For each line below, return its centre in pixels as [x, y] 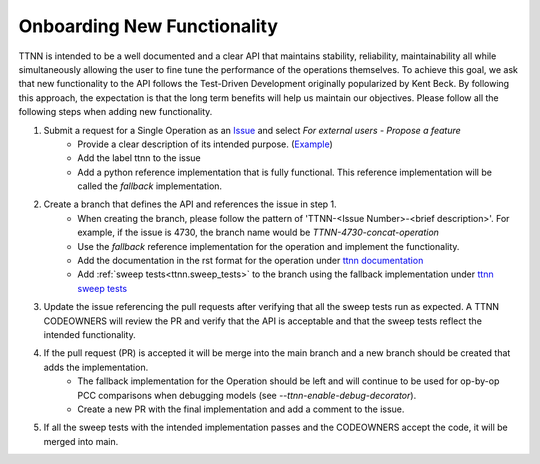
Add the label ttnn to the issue [139, 158]
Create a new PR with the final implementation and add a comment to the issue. [241, 409]
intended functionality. [89, 334]
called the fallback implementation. [150, 186]
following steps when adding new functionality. [115, 112]
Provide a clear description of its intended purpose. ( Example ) [205, 144]
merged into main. [81, 441]
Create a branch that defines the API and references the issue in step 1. [190, 204]
